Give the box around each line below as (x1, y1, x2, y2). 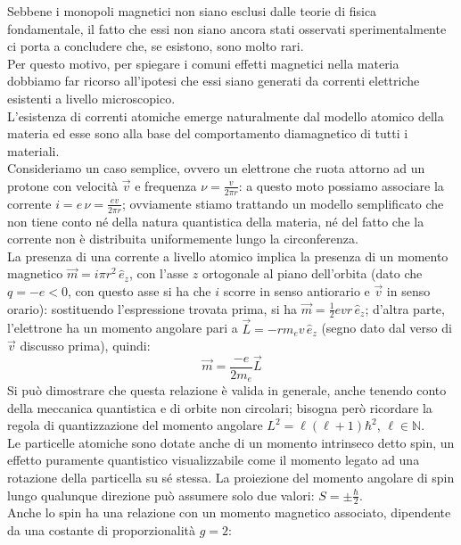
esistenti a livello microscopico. (7, 88, 176, 107)
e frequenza (135, 176, 197, 194)
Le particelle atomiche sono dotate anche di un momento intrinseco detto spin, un (7, 433, 455, 451)
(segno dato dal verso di (321, 318, 452, 337)
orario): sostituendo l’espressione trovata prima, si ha (7, 299, 297, 318)
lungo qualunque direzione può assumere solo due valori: (7, 485, 315, 504)
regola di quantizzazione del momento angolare (7, 416, 263, 434)
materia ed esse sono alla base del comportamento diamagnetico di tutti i (7, 124, 408, 143)
